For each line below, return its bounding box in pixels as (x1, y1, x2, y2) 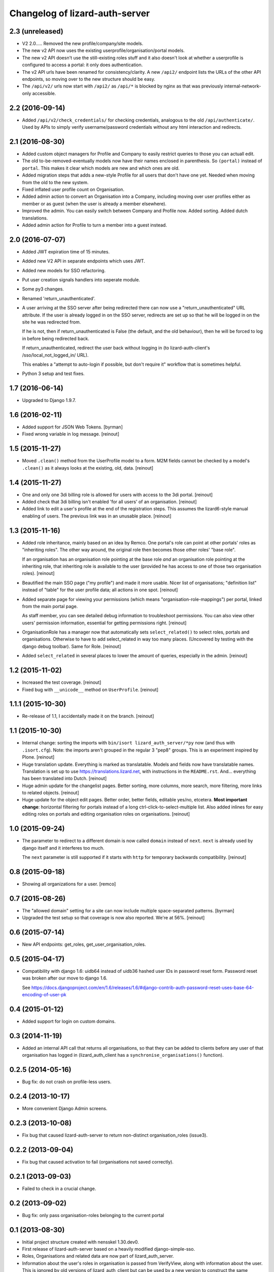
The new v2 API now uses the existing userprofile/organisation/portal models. (22, 47, 185, 53)
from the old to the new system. (22, 179, 89, 185)
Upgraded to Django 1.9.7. (22, 397, 76, 403)
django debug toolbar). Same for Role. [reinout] (22, 643, 121, 649)
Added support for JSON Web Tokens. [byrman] (22, 424, 123, 430)
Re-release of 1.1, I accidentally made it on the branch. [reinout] (22, 713, 154, 719)
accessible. (32, 90, 56, 96)
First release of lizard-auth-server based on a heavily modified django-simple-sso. (22, 1246, 195, 1252)
